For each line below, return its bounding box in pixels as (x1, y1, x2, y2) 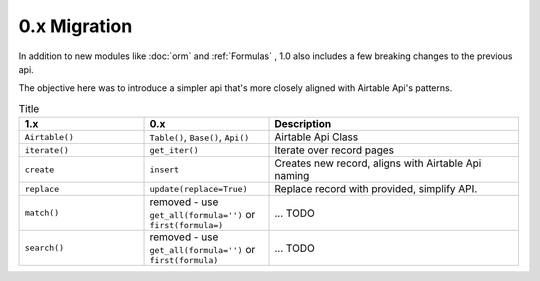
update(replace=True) (149, 183, 249, 194)
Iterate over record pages (274, 143, 395, 157)
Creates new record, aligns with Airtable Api (274, 156, 482, 170)
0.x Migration (18, 15, 133, 37)
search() (24, 243, 65, 254)
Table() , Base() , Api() (149, 130, 250, 144)
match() (24, 208, 60, 219)
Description (274, 117, 332, 131)
